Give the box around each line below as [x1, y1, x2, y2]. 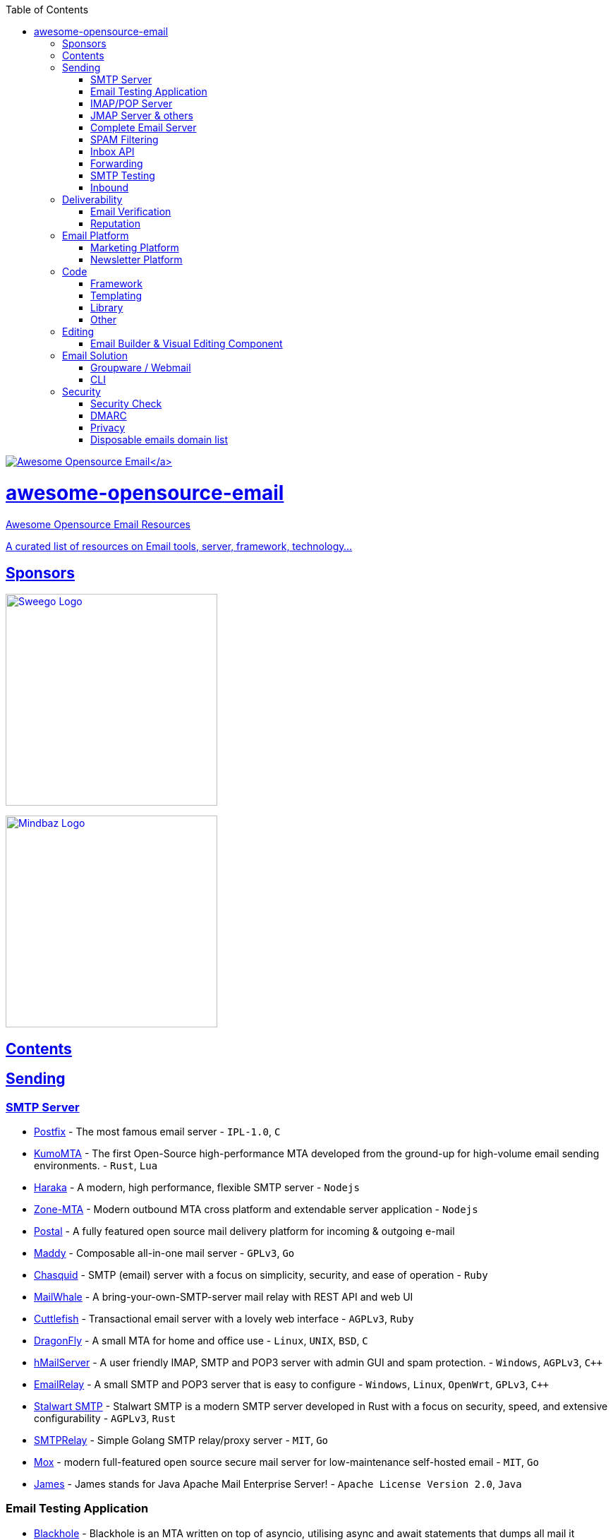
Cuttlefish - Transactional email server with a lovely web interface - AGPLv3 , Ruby [34, 1312, 414, 1325]
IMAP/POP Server [90, 97, 173, 109]
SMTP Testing [90, 169, 155, 181]
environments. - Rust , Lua [34, 1159, 158, 1171]
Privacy [90, 422, 125, 434]
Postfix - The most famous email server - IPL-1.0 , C [34, 1125, 281, 1138]
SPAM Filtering [90, 133, 159, 145]
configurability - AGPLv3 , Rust [34, 1411, 176, 1424]
